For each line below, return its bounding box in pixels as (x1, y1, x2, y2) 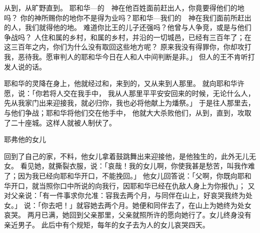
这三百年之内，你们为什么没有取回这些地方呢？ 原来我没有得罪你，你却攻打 (4, 41, 251, 52)
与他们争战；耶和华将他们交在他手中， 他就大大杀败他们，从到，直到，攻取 (4, 107, 251, 117)
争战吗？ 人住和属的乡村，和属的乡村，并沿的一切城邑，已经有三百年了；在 (4, 31, 251, 42)
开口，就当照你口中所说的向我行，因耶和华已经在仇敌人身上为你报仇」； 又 (10, 180, 255, 190)
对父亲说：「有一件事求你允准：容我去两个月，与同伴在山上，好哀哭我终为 (4, 190, 245, 200)
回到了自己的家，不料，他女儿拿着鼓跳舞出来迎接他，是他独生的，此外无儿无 (4, 150, 256, 161)
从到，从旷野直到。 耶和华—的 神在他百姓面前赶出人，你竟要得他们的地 (4, 2, 244, 12)
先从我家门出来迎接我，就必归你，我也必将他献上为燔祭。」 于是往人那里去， (4, 97, 255, 108)
